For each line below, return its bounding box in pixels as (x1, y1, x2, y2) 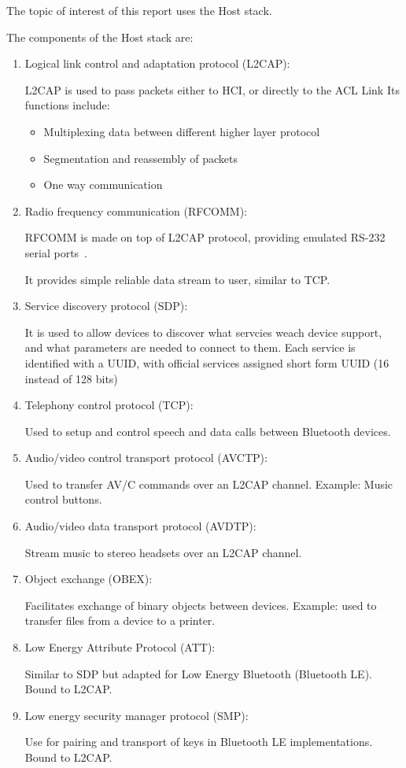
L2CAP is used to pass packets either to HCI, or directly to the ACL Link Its (24, 81, 400, 98)
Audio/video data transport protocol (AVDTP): (24, 518, 257, 534)
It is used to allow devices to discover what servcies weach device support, (24, 323, 382, 340)
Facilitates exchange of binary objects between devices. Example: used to (24, 596, 377, 613)
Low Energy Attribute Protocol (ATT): (24, 639, 216, 655)
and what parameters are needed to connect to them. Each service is (24, 339, 356, 356)
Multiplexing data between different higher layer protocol (43, 123, 320, 139)
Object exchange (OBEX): (24, 570, 153, 587)
